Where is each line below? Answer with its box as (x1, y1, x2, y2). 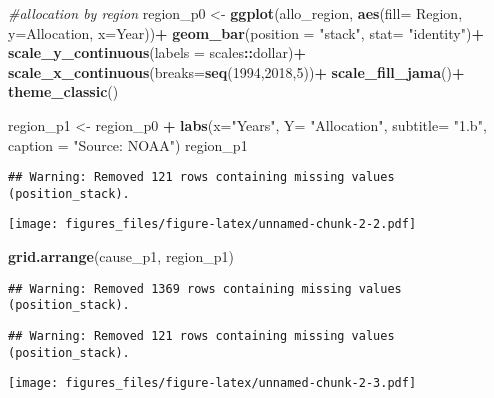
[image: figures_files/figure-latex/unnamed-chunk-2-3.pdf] (8, 376, 417, 391)
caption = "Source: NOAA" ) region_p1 (8, 134, 248, 155)
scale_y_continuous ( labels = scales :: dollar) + (8, 42, 306, 63)
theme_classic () (8, 81, 119, 102)
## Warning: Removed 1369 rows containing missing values (8, 281, 402, 296)
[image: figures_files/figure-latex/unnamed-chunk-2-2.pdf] (8, 217, 417, 232)
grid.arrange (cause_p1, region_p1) (8, 246, 235, 267)
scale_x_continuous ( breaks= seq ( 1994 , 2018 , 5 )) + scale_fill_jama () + (8, 61, 465, 82)
